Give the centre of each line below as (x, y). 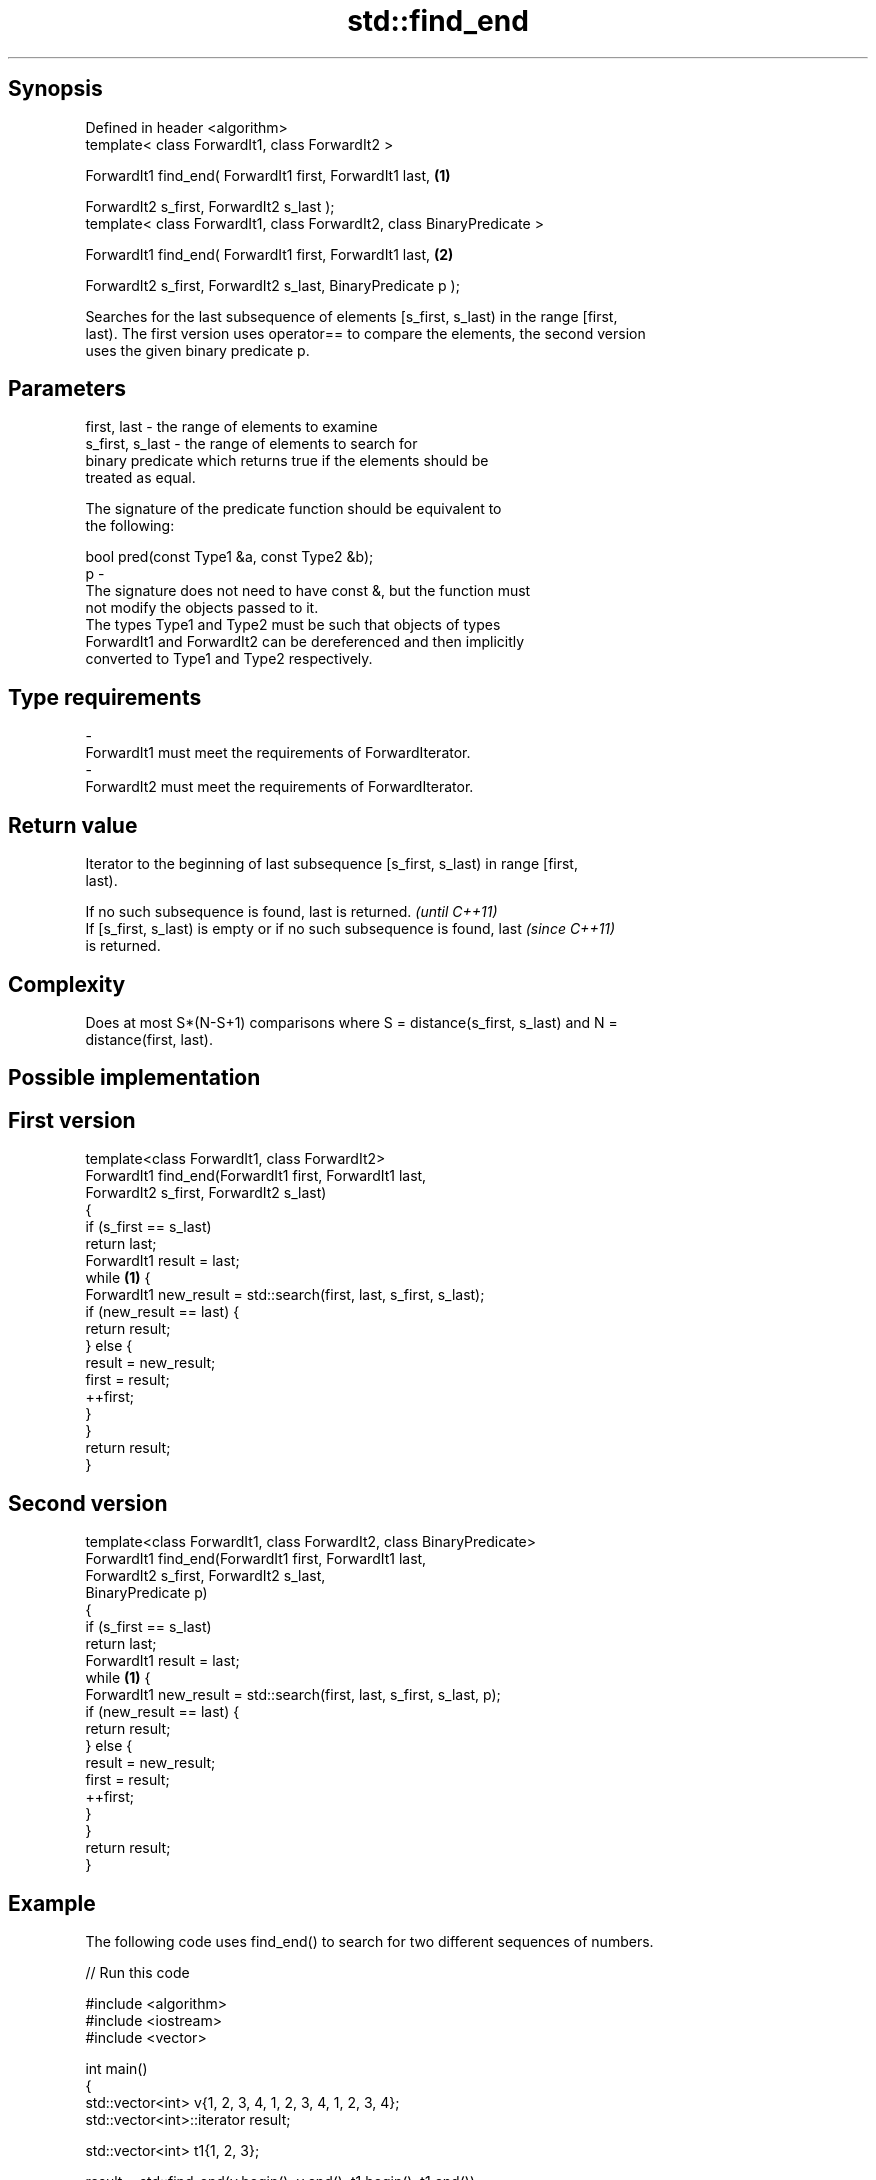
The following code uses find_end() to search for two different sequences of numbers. (369, 1941)
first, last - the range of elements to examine (231, 427)
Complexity (67, 984)
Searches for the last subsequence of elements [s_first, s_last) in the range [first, (351, 316)
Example (52, 1903)
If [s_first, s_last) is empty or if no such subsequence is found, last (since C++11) (350, 929)
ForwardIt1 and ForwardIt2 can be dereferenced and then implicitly (305, 642)
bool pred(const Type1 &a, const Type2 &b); (229, 557)
